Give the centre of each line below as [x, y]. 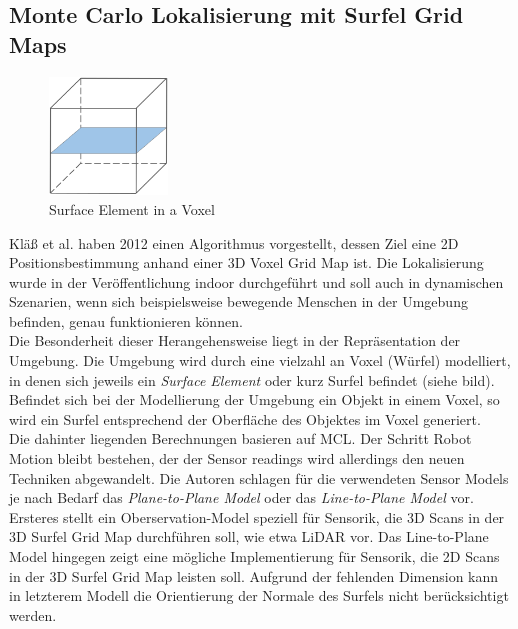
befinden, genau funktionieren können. [126, 320]
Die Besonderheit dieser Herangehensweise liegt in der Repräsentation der [235, 340]
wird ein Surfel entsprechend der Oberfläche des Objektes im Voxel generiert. [245, 418]
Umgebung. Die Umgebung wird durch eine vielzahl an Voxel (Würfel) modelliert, [260, 360]
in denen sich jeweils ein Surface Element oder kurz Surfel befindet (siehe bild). [252, 379]
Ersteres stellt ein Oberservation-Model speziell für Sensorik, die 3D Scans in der [257, 516]
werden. [33, 614]
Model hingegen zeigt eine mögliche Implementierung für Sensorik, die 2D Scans [254, 556]
